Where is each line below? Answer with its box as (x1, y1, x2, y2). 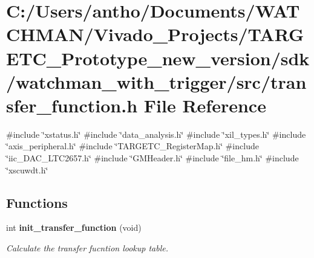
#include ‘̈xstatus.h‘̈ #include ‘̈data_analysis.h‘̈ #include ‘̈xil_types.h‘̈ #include (6, 127, 306, 140)
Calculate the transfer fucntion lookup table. (6, 242, 169, 254)
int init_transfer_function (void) (6, 221, 142, 234)
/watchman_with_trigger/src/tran (6, 69, 307, 94)
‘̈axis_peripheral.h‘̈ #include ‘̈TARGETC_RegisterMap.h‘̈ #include (6, 140, 259, 152)
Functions (6, 193, 68, 211)
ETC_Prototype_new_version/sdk (6, 45, 310, 70)
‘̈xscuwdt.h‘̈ (6, 163, 48, 176)
